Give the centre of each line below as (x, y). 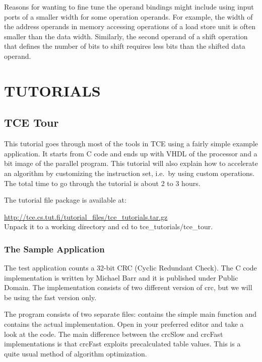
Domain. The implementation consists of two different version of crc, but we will (128, 287)
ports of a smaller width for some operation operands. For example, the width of (128, 16)
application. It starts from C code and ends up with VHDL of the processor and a (131, 153)
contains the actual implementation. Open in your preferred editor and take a (124, 324)
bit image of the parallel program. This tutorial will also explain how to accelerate (131, 163)
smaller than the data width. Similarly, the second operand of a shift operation (126, 36)
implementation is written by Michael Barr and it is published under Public (121, 277)
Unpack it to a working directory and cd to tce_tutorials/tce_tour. (109, 227)
